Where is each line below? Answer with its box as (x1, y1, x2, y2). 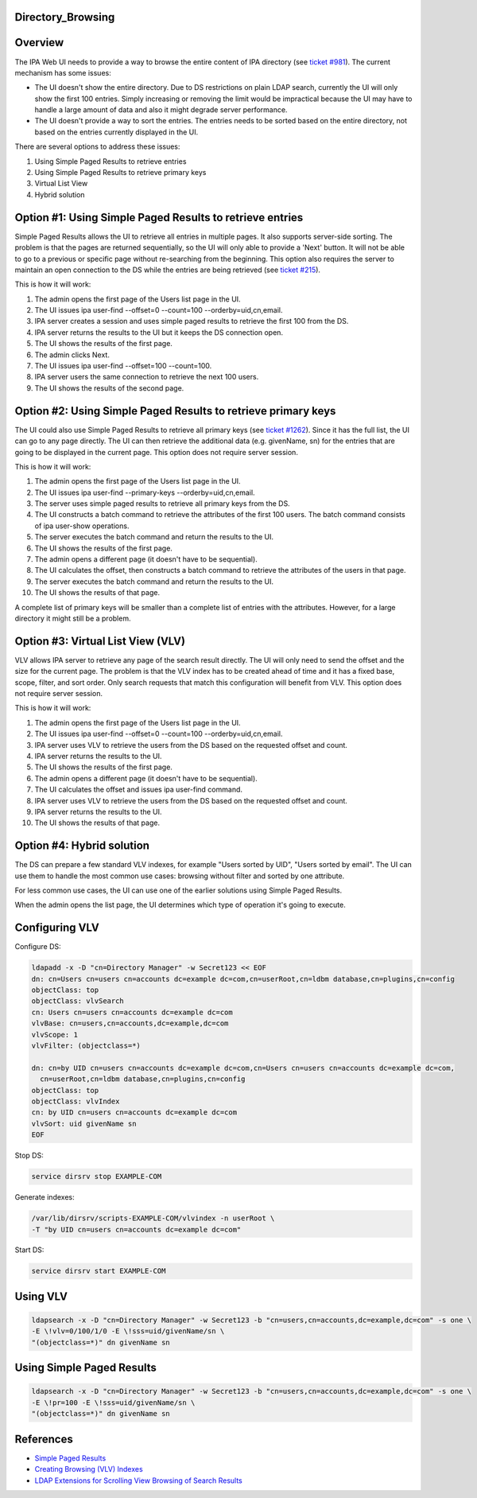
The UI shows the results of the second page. (34, 383, 184, 393)
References (14, 1432, 73, 1445)
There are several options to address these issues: (14, 142, 180, 151)
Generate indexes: (14, 1193, 75, 1202)
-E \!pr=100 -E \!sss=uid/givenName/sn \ (31, 1398, 196, 1407)
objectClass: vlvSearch (31, 997, 125, 1006)
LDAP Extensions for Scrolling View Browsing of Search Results (34, 1476, 242, 1485)
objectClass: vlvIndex (31, 1097, 120, 1106)
